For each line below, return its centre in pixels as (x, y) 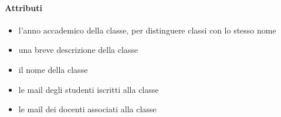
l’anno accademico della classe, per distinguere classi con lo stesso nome (147, 30)
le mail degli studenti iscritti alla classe (89, 89)
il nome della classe (53, 69)
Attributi (23, 7)
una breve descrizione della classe (78, 50)
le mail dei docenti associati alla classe (87, 109)
